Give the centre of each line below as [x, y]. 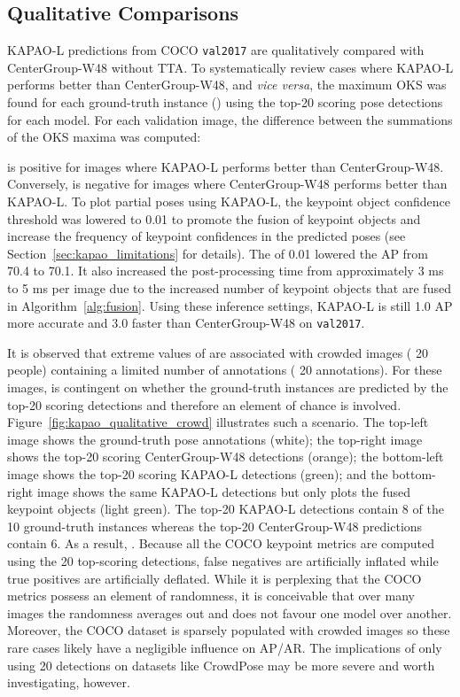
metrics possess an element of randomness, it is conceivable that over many [211, 596]
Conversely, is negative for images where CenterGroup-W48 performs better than [227, 184]
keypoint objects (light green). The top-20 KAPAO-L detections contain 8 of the [226, 509]
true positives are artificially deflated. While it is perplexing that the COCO [214, 578]
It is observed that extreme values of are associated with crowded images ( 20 [218, 352]
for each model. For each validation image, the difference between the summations [230, 119]
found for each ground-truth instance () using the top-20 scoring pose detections [225, 102]
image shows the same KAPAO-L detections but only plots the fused [224, 491]
